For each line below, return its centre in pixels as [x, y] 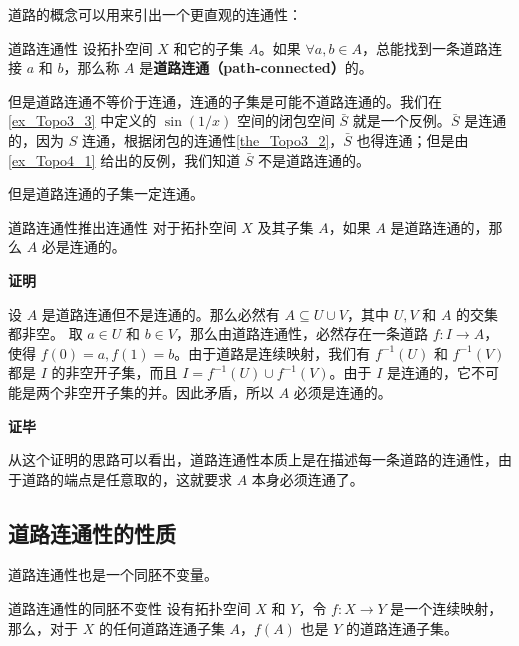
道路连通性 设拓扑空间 [80, 47]
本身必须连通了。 [307, 478]
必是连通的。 [83, 246]
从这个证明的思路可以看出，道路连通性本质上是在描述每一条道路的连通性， [253, 459]
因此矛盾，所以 [224, 391]
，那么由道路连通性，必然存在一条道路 [302, 333]
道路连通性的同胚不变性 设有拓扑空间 [129, 608]
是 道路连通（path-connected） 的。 [256, 67]
